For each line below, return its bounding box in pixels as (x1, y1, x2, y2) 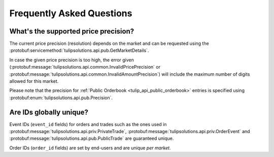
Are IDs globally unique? (9, 108, 89, 116)
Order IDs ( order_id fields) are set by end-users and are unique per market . (9, 145, 171, 151)
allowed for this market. (9, 78, 59, 84)
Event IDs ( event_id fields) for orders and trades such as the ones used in (9, 121, 167, 127)
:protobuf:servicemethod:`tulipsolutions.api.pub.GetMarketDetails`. (9, 47, 149, 53)
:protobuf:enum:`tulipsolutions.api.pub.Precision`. (9, 95, 113, 101)
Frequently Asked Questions (9, 8, 132, 19)
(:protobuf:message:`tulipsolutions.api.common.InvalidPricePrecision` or (9, 64, 161, 70)
